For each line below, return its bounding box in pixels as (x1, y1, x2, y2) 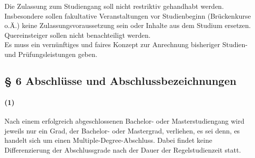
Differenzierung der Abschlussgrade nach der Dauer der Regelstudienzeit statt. (4, 144, 241, 155)
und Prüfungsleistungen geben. (4, 49, 97, 59)
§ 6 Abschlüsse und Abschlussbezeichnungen (4, 73, 237, 88)
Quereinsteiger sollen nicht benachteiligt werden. (4, 29, 151, 40)
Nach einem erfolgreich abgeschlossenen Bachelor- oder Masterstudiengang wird (4, 116, 245, 126)
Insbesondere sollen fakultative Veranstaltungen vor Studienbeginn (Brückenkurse (4, 10, 251, 21)
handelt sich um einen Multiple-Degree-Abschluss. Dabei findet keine (4, 135, 212, 145)
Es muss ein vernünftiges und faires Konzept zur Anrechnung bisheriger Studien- (4, 39, 248, 50)
